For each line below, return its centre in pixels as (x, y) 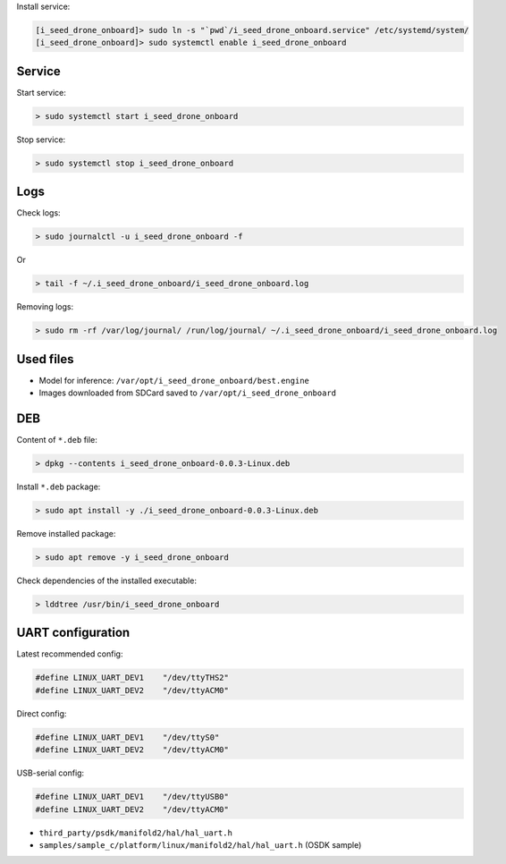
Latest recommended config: (70, 654)
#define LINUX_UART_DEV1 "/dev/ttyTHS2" (132, 678)
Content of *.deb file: (57, 440)
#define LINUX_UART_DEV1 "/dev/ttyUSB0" (132, 797)
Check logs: (39, 213)
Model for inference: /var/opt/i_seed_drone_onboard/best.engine (174, 380)
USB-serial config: (51, 773)
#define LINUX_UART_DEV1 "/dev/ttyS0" (127, 737)
